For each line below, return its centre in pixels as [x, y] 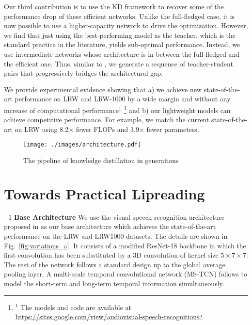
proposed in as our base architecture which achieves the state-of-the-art [110, 226]
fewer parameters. [173, 129]
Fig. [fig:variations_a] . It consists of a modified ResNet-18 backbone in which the [125, 245]
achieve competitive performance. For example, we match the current [107, 120]
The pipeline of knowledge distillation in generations [101, 160]
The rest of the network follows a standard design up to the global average [115, 264]
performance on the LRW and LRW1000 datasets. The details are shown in [116, 236]
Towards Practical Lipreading [104, 193]
